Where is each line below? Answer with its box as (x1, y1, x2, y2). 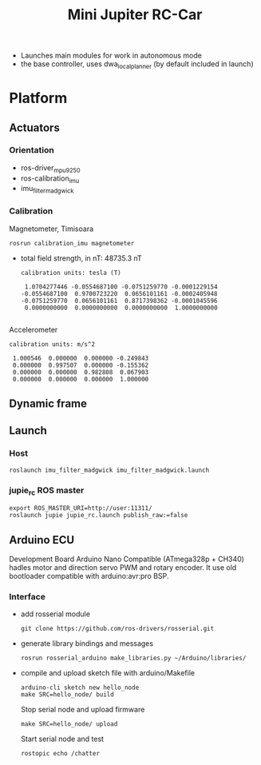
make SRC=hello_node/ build (20, 691, 114, 699)
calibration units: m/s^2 (9, 340, 95, 349)
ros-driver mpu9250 (20, 162, 81, 174)
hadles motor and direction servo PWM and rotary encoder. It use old (9, 563, 237, 572)
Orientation (9, 145, 54, 156)
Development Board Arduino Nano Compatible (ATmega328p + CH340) (9, 554, 244, 564)
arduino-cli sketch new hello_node (20, 683, 140, 692)
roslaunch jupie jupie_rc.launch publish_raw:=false (9, 512, 188, 520)
